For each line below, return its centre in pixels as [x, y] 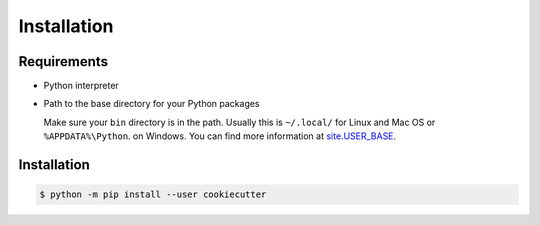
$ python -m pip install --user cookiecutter [153, 194]
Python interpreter [81, 86]
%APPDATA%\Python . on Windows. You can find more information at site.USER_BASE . [220, 136]
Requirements [63, 61]
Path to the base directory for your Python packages [151, 104]
